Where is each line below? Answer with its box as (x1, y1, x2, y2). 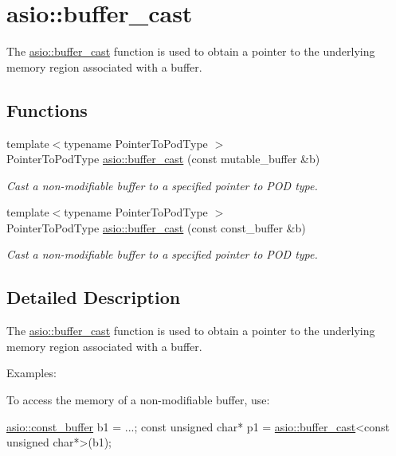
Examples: (6, 364, 57, 381)
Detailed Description (6, 285, 181, 310)
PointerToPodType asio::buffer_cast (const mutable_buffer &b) (6, 150, 320, 167)
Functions (6, 97, 88, 122)
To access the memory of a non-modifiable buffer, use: (6, 392, 270, 408)
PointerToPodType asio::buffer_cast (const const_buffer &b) (6, 219, 306, 236)
